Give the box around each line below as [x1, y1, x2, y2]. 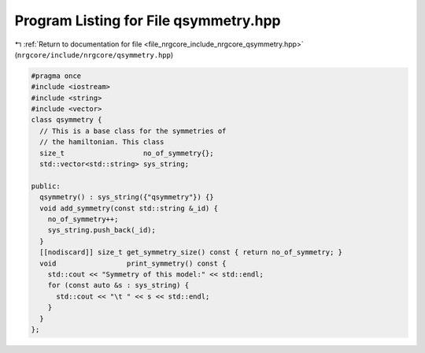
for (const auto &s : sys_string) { [47, 281, 189, 290]
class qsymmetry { [31, 115, 102, 124]
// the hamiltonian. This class [39, 138, 164, 147]
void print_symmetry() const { [39, 258, 227, 268]
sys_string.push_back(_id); [47, 225, 157, 235]
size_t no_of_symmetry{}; [39, 148, 214, 158]
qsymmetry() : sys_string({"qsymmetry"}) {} [39, 193, 214, 202]
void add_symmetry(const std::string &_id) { [39, 203, 218, 213]
